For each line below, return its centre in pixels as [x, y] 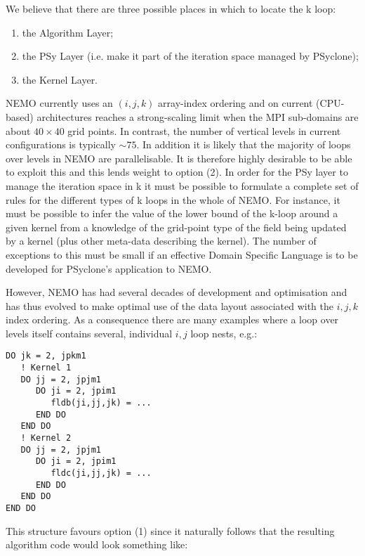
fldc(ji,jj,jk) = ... [101, 473]
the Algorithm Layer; [68, 32]
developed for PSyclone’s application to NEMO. [109, 268]
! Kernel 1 [46, 368]
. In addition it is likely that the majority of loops [244, 144]
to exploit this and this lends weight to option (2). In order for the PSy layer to [177, 172]
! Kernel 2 [46, 438]
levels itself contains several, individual [89, 333]
